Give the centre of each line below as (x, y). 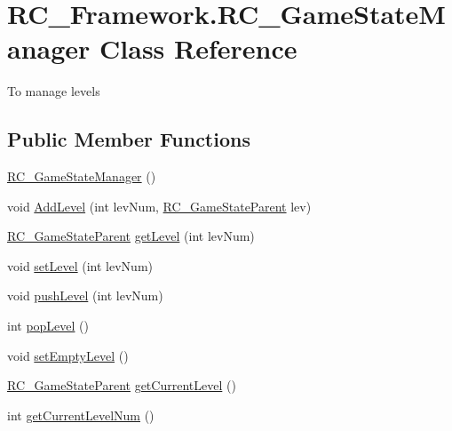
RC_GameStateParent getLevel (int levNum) (131, 236)
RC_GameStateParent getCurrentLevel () (122, 385)
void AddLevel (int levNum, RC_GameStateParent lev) (159, 206)
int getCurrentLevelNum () (81, 415)
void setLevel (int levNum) (80, 265)
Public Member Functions (129, 139)
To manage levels (54, 91)
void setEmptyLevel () (68, 355)
